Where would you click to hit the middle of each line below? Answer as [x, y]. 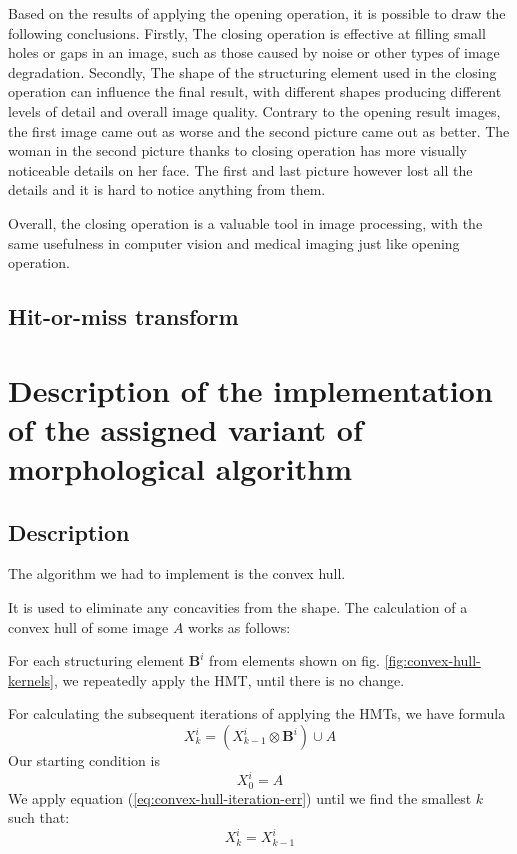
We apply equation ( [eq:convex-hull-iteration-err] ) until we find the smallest [240, 797]
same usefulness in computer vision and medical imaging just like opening [234, 242]
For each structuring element [96, 660]
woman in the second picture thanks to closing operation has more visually [238, 150]
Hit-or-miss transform [123, 316]
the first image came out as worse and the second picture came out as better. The [259, 130]
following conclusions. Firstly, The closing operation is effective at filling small [247, 32]
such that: [39, 817]
